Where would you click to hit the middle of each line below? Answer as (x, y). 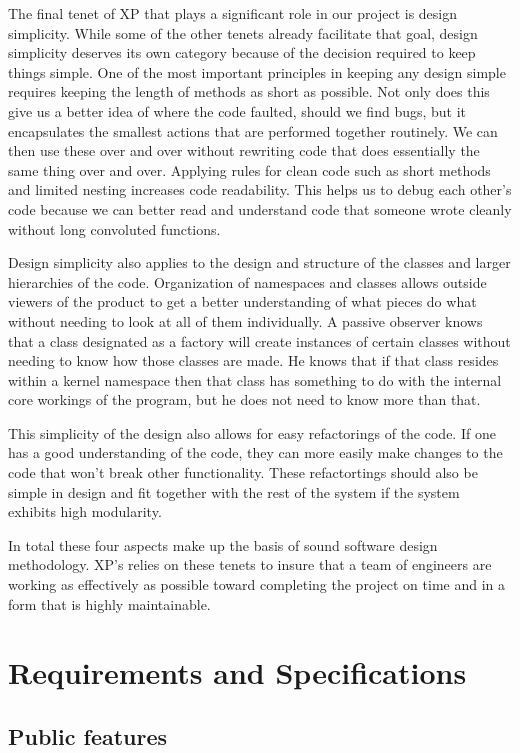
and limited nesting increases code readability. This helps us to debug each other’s (260, 189)
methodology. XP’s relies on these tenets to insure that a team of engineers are (250, 564)
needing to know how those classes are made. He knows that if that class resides (253, 360)
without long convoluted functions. (114, 228)
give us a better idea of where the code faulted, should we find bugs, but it (237, 110)
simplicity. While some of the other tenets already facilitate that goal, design (243, 32)
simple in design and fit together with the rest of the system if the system (234, 491)
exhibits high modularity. (85, 511)
